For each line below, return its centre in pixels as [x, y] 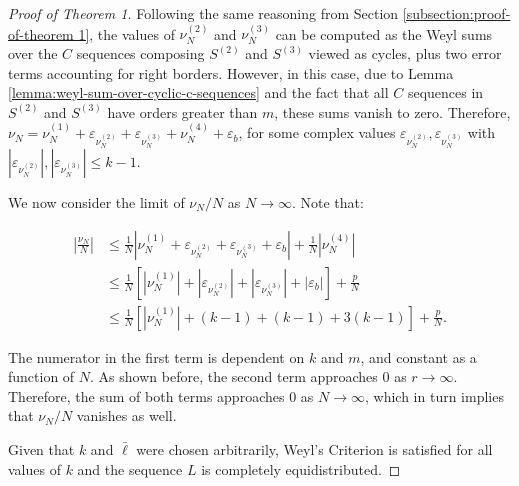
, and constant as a [418, 356]
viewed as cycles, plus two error [405, 53]
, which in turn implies [434, 395]
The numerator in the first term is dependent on [156, 356]
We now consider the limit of [96, 201]
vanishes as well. [126, 415]
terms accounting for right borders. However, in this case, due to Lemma [231, 72]
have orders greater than [182, 111]
